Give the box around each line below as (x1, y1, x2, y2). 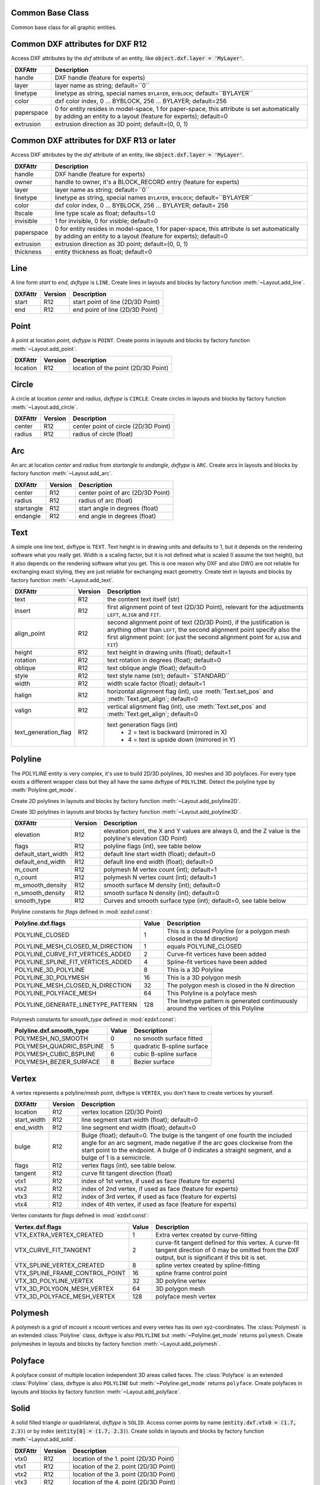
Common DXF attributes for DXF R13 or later (11, 135, 176, 146)
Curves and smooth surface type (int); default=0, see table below (103, 897, 287, 905)
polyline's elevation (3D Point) (103, 835, 188, 843)
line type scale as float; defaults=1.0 (55, 208, 156, 217)
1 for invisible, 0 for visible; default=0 (55, 217, 158, 225)
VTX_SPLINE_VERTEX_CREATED (14, 1261, 105, 1269)
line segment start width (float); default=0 (81, 1116, 199, 1124)
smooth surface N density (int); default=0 (103, 889, 219, 897)
